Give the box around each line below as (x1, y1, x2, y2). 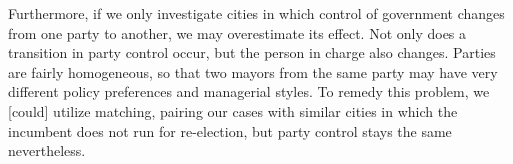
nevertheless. (8, 140, 86, 161)
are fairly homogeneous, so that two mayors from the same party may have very (8, 61, 498, 82)
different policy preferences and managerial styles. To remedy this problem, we (8, 81, 490, 102)
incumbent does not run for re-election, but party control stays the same (8, 120, 452, 141)
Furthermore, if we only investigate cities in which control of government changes (8, 3, 505, 23)
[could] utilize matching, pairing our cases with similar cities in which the (8, 100, 458, 121)
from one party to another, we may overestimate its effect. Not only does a (8, 22, 467, 43)
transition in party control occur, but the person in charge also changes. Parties (8, 42, 496, 63)
